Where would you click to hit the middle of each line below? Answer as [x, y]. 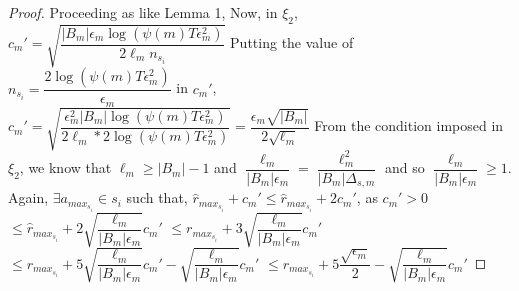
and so [404, 167]
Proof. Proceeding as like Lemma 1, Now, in [143, 12]
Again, [28, 197]
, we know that [65, 167]
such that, [157, 197]
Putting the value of [292, 42]
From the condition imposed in [409, 125]
